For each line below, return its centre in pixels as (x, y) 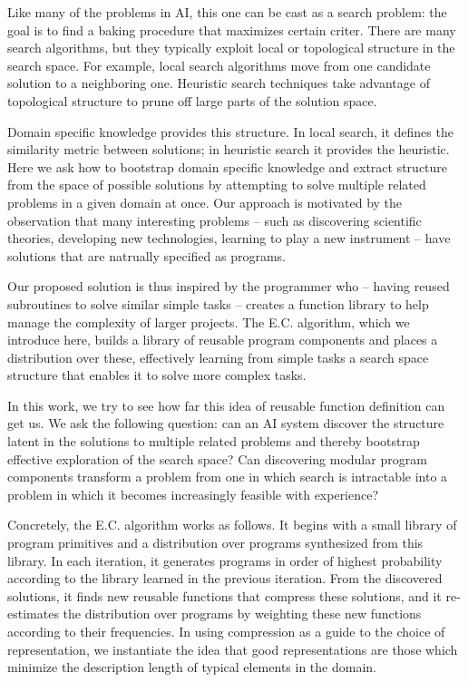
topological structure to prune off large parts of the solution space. (192, 100)
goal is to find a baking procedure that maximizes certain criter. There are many (232, 29)
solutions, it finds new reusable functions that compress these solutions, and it (224, 595)
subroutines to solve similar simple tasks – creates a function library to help (218, 303)
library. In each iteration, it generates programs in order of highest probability (225, 560)
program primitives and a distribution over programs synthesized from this (215, 543)
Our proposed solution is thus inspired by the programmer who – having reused (229, 286)
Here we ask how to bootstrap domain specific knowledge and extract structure (228, 166)
